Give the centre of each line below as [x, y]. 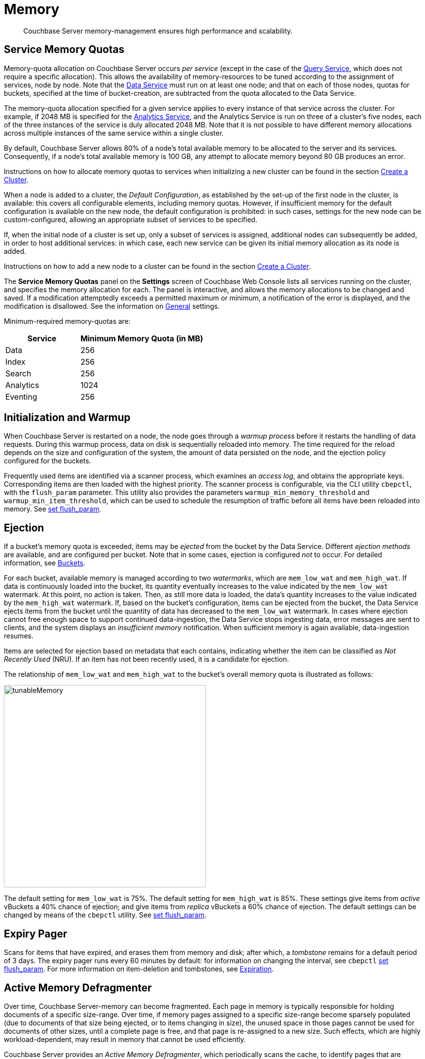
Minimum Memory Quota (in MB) [142, 338]
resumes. [19, 636]
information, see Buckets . [45, 563]
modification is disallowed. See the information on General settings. [112, 306]
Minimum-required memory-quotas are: [67, 321]
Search [18, 373]
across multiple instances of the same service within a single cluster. [114, 133]
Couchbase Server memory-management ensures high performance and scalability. [158, 31]
